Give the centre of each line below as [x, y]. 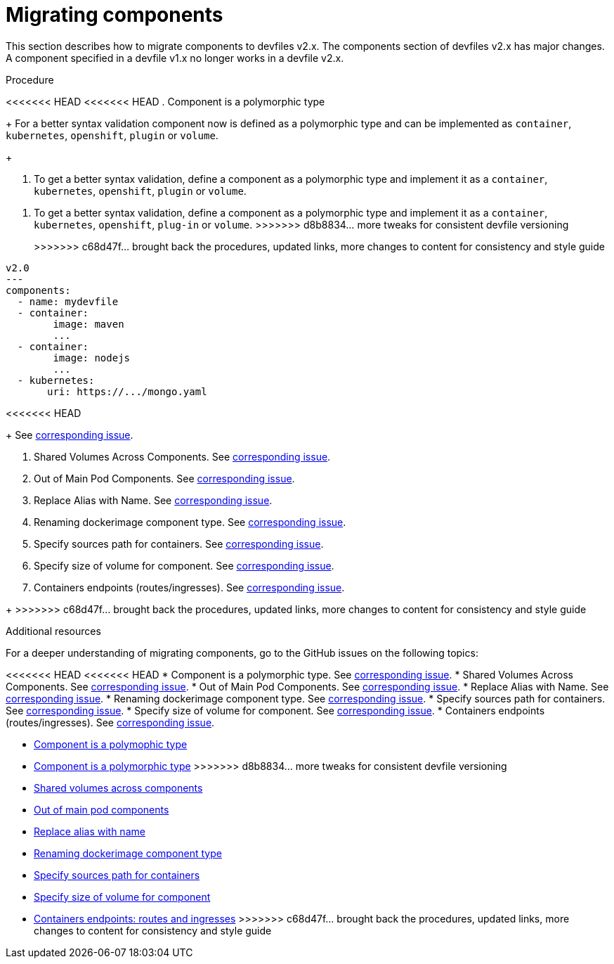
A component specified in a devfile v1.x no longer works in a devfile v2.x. [175, 58]
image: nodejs [92, 358]
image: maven [89, 324]
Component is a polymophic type [111, 744]
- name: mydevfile [68, 301]
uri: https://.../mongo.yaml [127, 391]
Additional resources [53, 631]
